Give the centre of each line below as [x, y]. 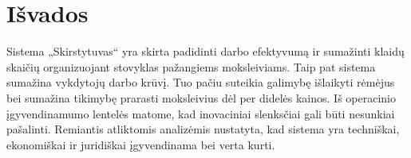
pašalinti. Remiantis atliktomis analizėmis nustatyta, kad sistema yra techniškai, [203, 129]
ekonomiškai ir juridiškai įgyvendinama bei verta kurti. [141, 144]
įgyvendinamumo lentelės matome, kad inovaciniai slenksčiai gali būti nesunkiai [201, 113]
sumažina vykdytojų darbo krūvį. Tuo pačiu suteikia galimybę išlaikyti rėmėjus [201, 82]
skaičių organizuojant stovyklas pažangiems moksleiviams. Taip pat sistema [191, 66]
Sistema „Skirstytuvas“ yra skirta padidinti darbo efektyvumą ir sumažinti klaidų [205, 51]
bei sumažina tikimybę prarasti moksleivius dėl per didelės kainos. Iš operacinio [201, 97]
